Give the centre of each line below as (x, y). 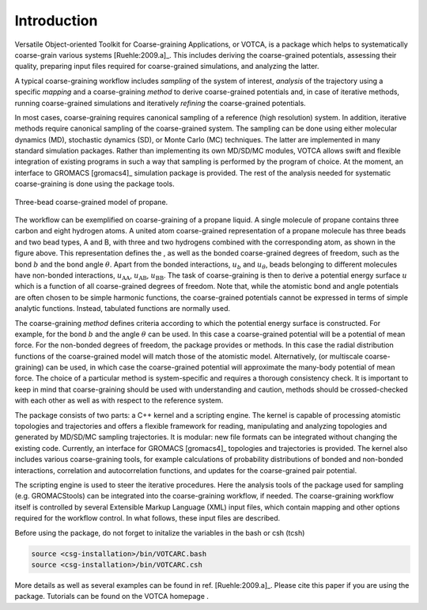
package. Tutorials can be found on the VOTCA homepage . (112, 597)
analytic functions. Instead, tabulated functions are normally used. (123, 309)
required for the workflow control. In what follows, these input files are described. (147, 518)
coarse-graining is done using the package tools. (94, 184)
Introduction (56, 21)
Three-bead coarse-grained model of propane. (91, 202)
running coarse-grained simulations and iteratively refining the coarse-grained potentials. (160, 103)
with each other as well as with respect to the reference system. (119, 400)
